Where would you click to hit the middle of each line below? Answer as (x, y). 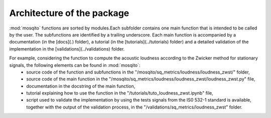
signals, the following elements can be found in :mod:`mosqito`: (75, 65)
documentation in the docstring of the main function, (81, 86)
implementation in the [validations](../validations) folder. (67, 49)
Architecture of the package (69, 13)
